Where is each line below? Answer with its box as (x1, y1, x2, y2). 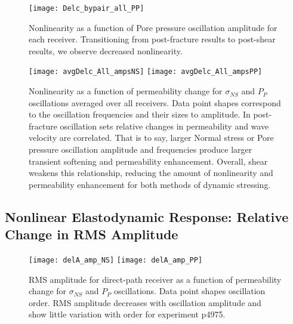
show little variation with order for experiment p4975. (29, 308, 226, 320)
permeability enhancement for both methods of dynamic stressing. (29, 178, 271, 190)
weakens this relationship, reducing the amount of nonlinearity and (29, 166, 273, 179)
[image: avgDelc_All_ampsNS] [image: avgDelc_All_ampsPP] (29, 67, 263, 76)
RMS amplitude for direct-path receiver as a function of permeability (29, 273, 282, 285)
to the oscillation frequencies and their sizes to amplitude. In (29, 108, 251, 121)
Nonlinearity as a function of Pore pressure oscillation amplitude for (29, 21, 277, 33)
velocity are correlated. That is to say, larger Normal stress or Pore (29, 131, 274, 144)
